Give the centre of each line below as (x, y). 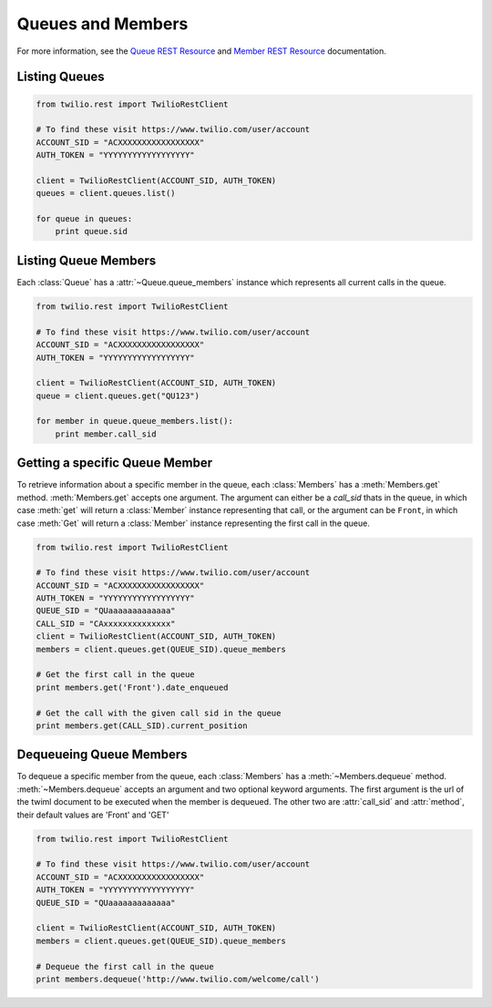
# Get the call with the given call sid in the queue (159, 713)
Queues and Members (102, 24)
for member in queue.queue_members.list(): (135, 421)
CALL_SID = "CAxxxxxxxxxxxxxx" (106, 623)
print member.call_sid (106, 434)
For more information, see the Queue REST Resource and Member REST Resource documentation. (202, 51)
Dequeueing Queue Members (102, 755)
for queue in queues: (84, 219)
